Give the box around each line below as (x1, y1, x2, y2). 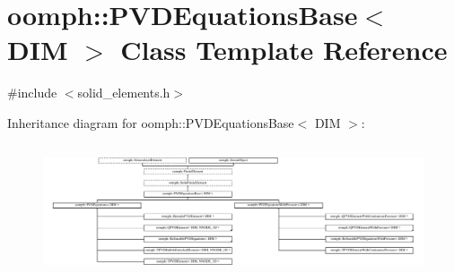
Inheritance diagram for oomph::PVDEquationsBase (7, 113, 294, 132)
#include (7, 83, 57, 102)
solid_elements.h (77, 83, 170, 102)
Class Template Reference (120, 31, 448, 68)
